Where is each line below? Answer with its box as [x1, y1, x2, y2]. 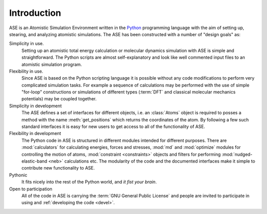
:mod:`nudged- [222, 151, 253, 157]
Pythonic [9, 172, 27, 178]
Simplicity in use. [9, 41, 44, 46]
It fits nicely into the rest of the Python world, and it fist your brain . [21, 179, 157, 185]
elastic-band [21, 158, 47, 164]
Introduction [9, 7, 61, 18]
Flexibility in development [9, 130, 61, 136]
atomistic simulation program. [21, 61, 82, 67]
